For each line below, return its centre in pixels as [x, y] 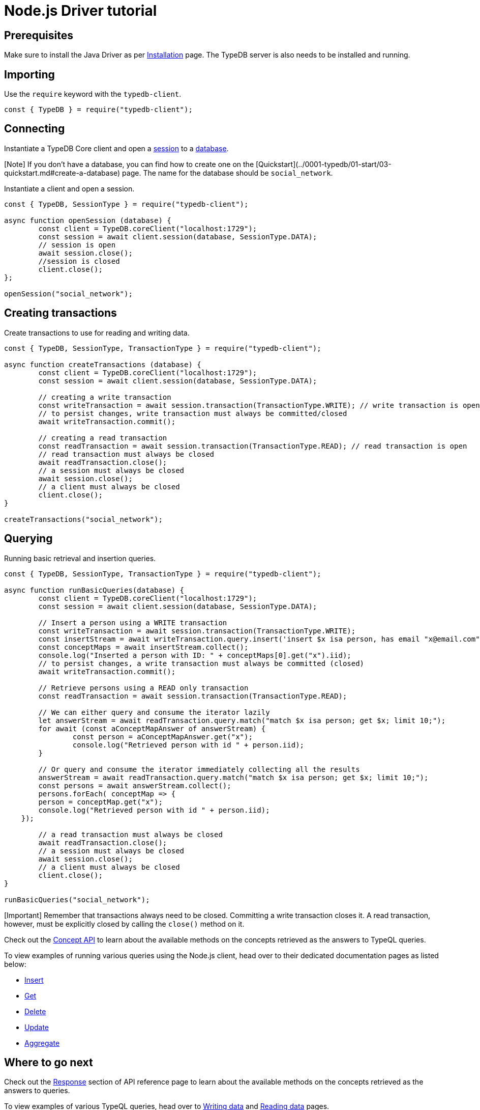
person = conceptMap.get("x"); [100, 802]
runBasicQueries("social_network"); [77, 899]
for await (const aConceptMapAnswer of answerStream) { [152, 728]
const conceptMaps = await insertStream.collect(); [143, 647]
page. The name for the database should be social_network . [228, 173]
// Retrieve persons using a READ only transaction [143, 688]
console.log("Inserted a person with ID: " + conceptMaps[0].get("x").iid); [195, 655]
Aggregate [42, 1043]
